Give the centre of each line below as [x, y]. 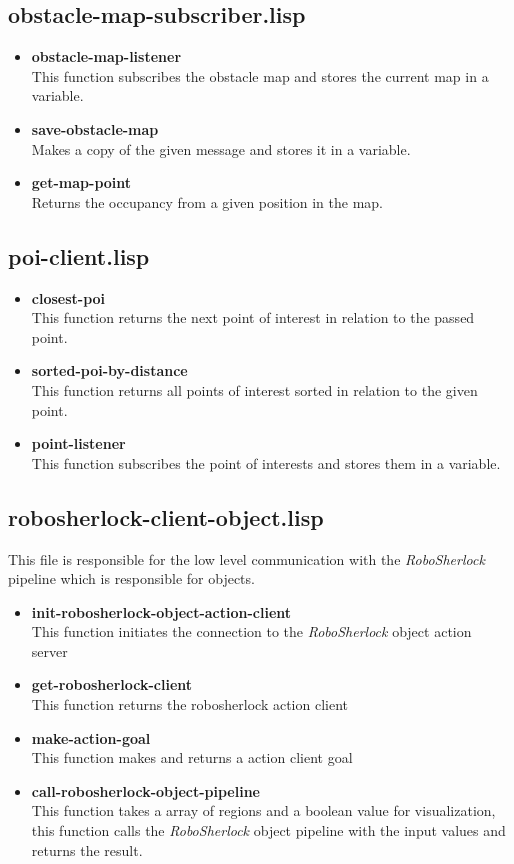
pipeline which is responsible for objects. [131, 578]
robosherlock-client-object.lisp [166, 516]
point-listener [78, 443]
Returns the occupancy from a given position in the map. [207, 201]
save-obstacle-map [95, 128]
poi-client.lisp [79, 255]
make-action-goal [91, 737]
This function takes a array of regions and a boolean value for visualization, [263, 810]
